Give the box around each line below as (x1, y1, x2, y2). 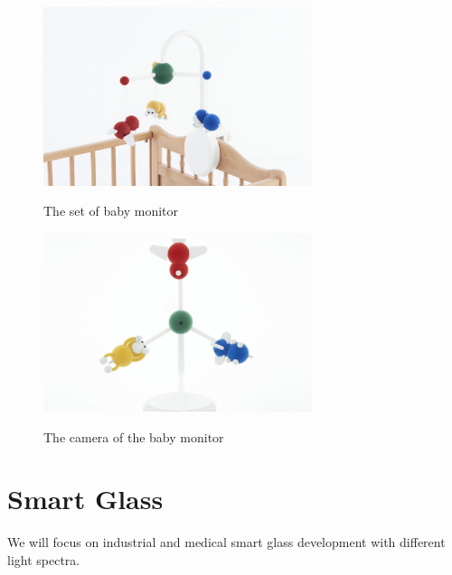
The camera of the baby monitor (43, 427, 224, 446)
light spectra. (7, 550, 80, 569)
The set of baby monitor (43, 201, 179, 220)
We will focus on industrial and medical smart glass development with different (7, 533, 446, 552)
